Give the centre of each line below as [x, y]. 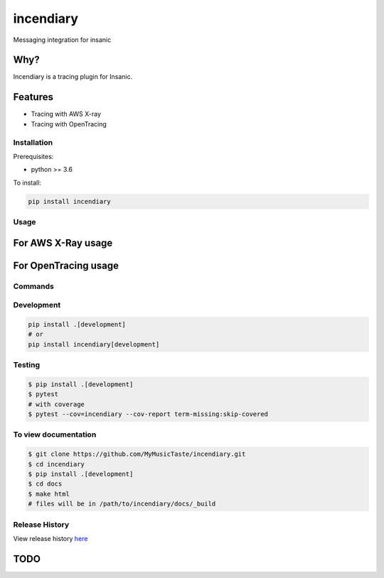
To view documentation [55, 435]
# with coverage [57, 404]
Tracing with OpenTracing [69, 124]
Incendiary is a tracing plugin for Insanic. [73, 77]
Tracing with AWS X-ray [66, 114]
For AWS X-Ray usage [63, 242]
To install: [27, 182]
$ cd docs [45, 484]
